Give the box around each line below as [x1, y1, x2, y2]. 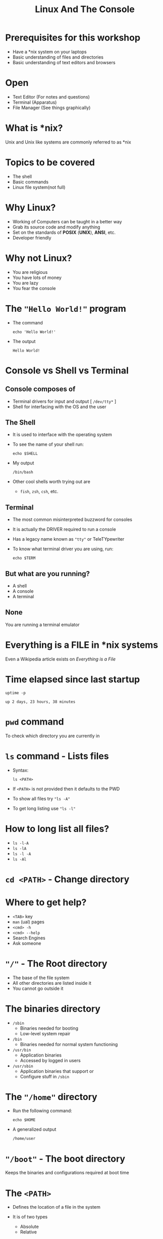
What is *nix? [5, 122, 63, 134]
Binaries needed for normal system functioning [20, 1041, 118, 1047]
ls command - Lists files [5, 750, 110, 761]
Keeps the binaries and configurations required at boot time [5, 1170, 130, 1176]
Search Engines [12, 935, 45, 941]
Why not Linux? [5, 252, 72, 264]
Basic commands [12, 178, 49, 185]
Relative [20, 1229, 37, 1235]
